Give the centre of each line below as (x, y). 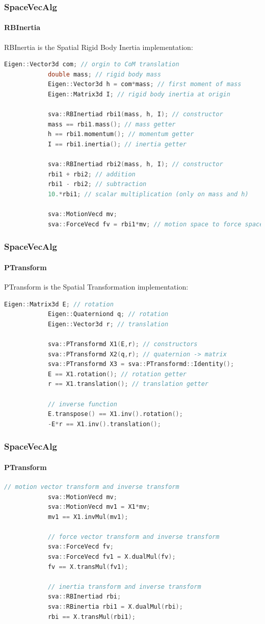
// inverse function (82, 404)
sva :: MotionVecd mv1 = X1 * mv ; (99, 507)
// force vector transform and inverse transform (134, 537)
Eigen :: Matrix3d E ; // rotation (59, 304)
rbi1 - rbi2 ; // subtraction (97, 184)
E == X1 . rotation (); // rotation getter (117, 374)
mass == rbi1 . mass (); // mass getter (112, 124)
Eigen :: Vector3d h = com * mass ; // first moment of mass (144, 84)
